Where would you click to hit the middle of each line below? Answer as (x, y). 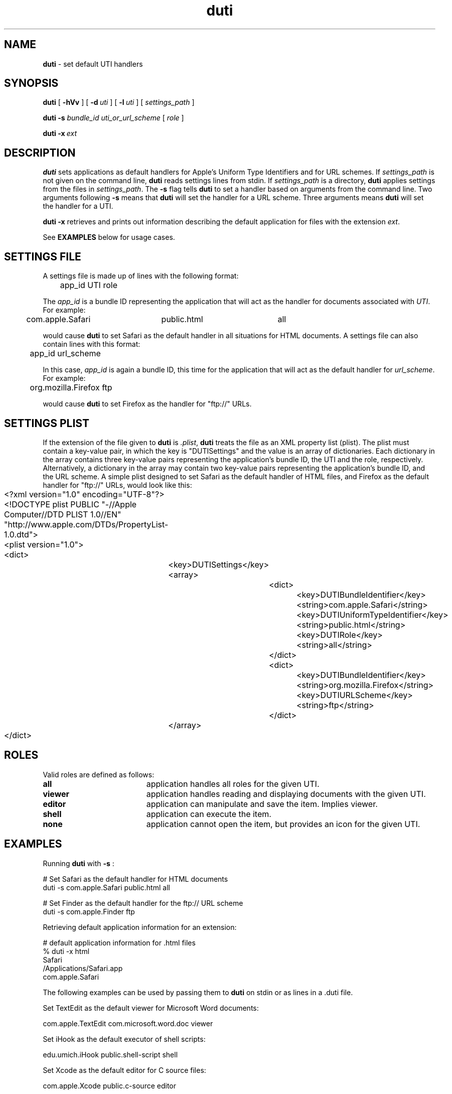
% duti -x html (66, 951)
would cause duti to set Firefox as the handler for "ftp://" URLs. (147, 404)
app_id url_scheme (65, 354)
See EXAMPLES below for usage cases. (109, 237)
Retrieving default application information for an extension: (140, 927)
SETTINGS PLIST (47, 423)
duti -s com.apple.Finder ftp (89, 911)
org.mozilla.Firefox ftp (71, 388)
